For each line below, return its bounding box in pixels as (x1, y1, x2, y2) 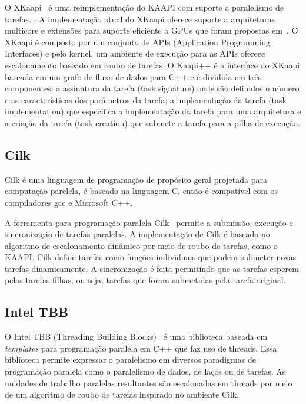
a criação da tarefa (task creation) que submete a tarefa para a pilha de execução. (5, 116, 300, 129)
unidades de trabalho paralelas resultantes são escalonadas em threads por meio (5, 376, 292, 389)
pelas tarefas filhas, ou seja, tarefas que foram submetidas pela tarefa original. (5, 274, 286, 286)
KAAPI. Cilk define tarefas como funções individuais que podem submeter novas (5, 251, 296, 263)
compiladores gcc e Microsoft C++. (5, 196, 133, 208)
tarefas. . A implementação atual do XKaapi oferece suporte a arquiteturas (5, 12, 275, 25)
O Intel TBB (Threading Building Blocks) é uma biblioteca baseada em (5, 330, 268, 343)
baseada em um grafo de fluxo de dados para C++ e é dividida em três (5, 70, 262, 83)
